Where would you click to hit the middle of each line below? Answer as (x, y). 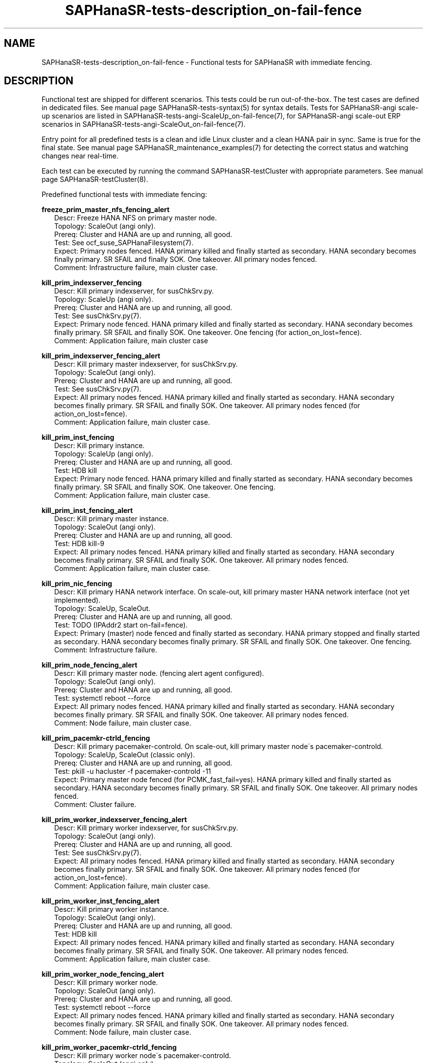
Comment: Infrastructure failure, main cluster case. (136, 268)
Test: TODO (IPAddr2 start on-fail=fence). (121, 625)
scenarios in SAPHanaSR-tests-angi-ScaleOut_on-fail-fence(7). (144, 124)
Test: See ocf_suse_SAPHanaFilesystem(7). (124, 243)
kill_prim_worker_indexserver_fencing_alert (114, 820)
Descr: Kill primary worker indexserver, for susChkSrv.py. (146, 828)
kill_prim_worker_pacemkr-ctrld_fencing (109, 1047)
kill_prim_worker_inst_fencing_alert (101, 901)
